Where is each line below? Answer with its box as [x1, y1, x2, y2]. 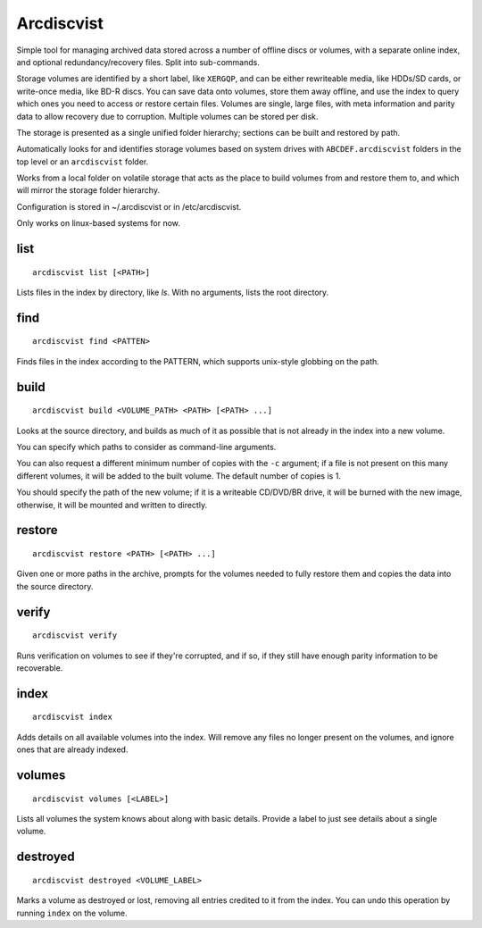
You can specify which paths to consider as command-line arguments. [16, 442, 277, 453]
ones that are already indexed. [16, 744, 129, 755]
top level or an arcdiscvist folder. [16, 156, 149, 167]
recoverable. [16, 662, 63, 673]
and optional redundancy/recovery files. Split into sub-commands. [16, 56, 261, 67]
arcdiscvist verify [32, 631, 118, 640]
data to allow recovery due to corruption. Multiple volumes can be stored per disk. [16, 111, 319, 121]
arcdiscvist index [32, 712, 113, 723]
